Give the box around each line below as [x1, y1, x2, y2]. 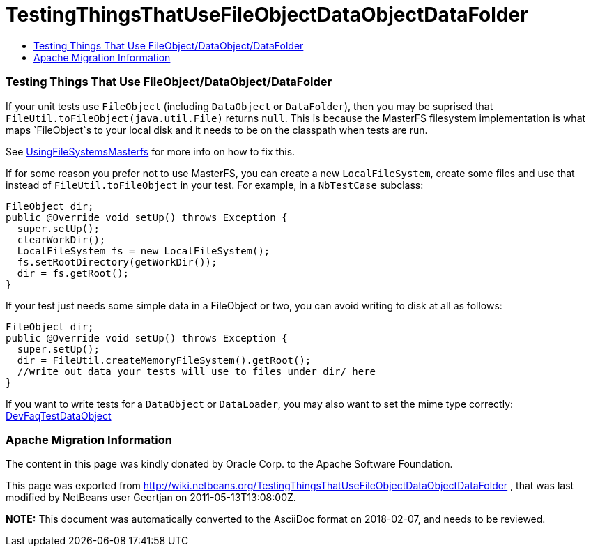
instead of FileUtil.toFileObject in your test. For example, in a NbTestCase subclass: [6, 178, 424, 191]
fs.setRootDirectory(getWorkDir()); [17, 256, 217, 268]
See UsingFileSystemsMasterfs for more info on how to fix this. [6, 145, 295, 158]
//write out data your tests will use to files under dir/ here [17, 365, 376, 377]
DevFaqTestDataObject [6, 409, 112, 422]
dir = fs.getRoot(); [17, 267, 130, 279]
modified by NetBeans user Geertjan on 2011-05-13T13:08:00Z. [6, 491, 296, 504]
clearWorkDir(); [17, 233, 106, 245]
